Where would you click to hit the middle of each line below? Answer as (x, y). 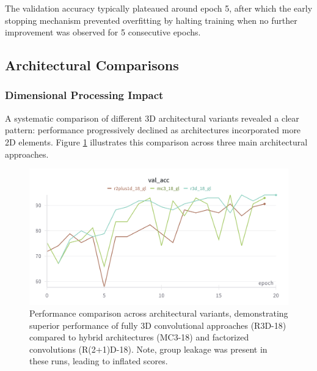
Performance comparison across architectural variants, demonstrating (159, 313)
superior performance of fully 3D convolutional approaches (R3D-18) (158, 325)
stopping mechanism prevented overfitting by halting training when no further (151, 20)
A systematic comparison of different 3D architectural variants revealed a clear (152, 118)
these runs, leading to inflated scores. (99, 361)
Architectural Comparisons (92, 65)
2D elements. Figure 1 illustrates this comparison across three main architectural (156, 141)
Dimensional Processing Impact (84, 95)
